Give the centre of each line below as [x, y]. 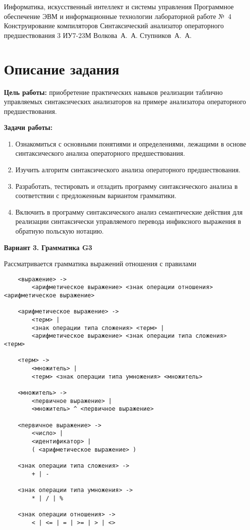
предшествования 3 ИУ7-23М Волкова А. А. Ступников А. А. [98, 35]
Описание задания [62, 68]
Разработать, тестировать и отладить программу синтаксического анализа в [126, 186]
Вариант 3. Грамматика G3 [48, 247]
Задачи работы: [28, 127]
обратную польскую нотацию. [60, 231]
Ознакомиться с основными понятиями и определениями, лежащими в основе [131, 143]
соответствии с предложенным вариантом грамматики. [96, 195]
